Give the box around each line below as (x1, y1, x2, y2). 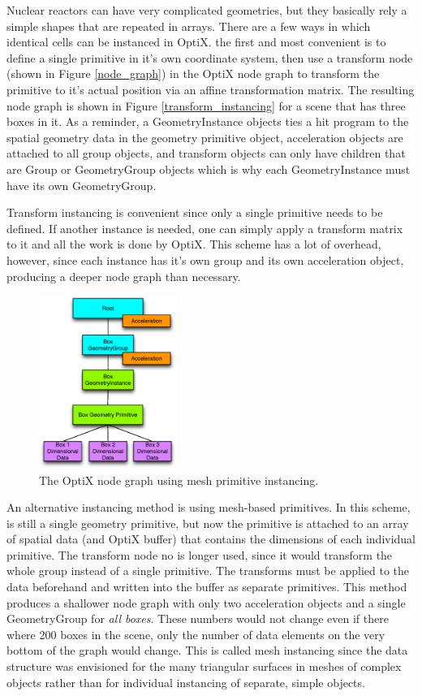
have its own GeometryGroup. (6, 176, 157, 193)
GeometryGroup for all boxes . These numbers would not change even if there (6, 610, 389, 627)
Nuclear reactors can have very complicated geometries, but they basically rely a (6, 2, 407, 18)
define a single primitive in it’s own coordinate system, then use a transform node (6, 49, 413, 66)
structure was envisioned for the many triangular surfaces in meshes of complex (6, 658, 402, 675)
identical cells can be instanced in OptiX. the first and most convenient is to (6, 33, 386, 50)
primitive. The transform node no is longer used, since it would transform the (6, 546, 393, 563)
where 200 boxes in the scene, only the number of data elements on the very (6, 625, 385, 642)
